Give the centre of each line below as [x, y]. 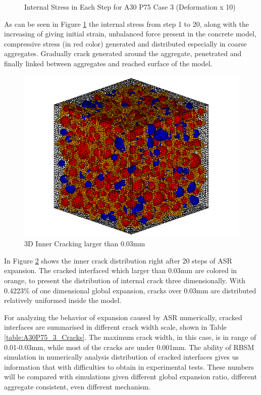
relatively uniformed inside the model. [63, 300]
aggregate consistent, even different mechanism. [77, 386]
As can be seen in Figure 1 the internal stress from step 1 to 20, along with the [126, 24]
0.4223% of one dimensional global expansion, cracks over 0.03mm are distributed [130, 290]
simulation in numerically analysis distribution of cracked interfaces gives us [122, 357]
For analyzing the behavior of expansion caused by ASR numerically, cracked [123, 317]
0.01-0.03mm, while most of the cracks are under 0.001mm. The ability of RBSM [129, 347]
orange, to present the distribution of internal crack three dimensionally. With [125, 280]
